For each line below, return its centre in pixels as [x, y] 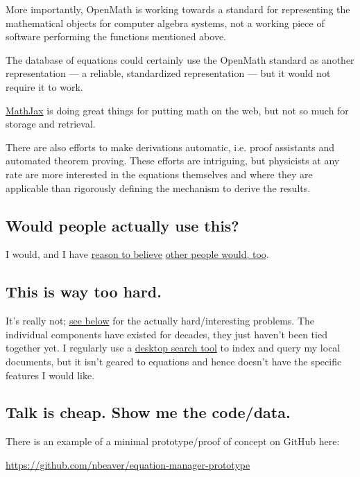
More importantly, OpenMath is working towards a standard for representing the [178, 9]
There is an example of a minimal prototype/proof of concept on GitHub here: [173, 441]
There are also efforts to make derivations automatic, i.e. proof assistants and [170, 147]
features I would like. [50, 375]
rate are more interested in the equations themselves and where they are [159, 174]
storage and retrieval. [51, 124]
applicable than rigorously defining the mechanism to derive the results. [158, 188]
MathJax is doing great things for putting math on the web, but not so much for [177, 110]
